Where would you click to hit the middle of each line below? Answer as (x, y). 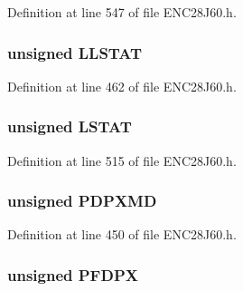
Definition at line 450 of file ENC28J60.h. (122, 234)
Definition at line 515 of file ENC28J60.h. (122, 160)
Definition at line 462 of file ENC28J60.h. (122, 86)
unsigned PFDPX (73, 274)
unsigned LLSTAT (75, 52)
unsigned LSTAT (70, 126)
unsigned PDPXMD (82, 201)
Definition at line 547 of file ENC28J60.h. (122, 12)
